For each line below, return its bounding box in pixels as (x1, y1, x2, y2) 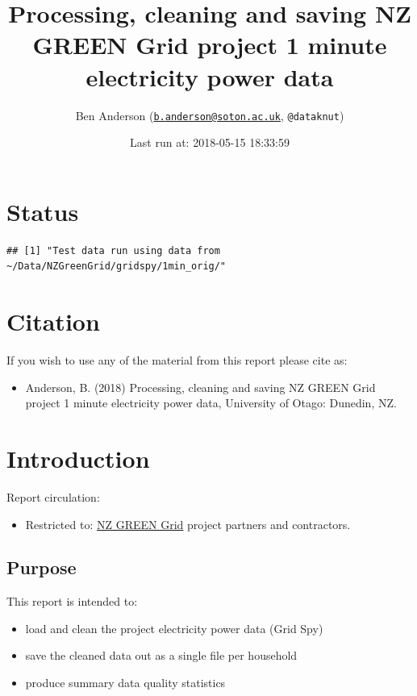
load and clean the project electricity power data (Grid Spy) (25, 619, 323, 636)
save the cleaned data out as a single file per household (25, 647, 298, 664)
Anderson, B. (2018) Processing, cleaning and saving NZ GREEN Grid (25, 378, 376, 395)
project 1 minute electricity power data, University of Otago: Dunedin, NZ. (25, 394, 397, 411)
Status (6, 194, 79, 227)
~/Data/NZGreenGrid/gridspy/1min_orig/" (6, 260, 227, 273)
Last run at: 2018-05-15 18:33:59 (130, 134, 290, 151)
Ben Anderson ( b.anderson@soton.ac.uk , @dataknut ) (75, 106, 344, 123)
